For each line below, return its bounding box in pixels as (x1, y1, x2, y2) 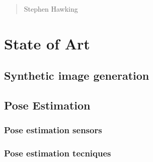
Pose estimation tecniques (4, 147, 111, 159)
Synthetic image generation (4, 68, 149, 83)
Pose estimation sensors (4, 124, 102, 136)
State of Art (4, 33, 90, 53)
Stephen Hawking (24, 4, 78, 14)
